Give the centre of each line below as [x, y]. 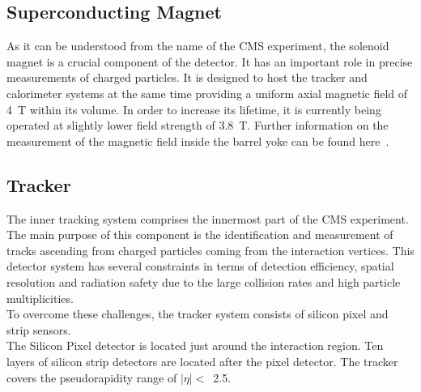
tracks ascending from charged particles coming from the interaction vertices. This [210, 250]
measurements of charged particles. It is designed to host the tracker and [187, 77]
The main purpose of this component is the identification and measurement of [200, 234]
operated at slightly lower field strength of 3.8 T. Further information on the [198, 125]
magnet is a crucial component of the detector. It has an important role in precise [210, 61]
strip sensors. [39, 329]
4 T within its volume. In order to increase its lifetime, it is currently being [194, 109]
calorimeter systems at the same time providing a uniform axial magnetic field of [207, 93]
